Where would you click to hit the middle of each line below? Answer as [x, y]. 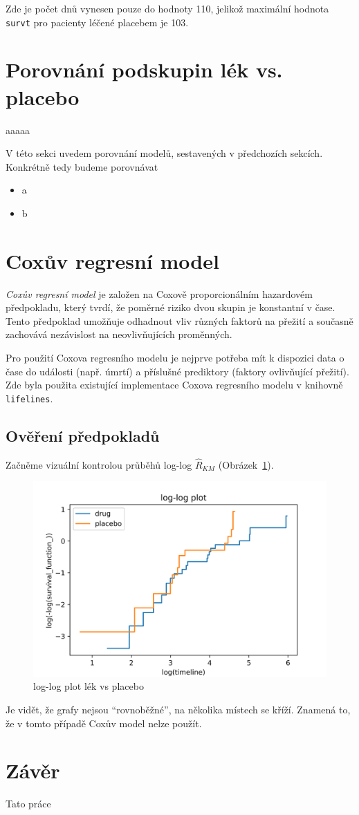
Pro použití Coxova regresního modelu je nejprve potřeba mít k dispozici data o [175, 358]
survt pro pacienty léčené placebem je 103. [97, 22]
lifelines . [29, 398]
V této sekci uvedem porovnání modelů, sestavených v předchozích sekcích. [164, 153]
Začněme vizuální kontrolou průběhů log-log [99, 464]
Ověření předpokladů [83, 435]
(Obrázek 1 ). [246, 464]
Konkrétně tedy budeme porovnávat [82, 166]
